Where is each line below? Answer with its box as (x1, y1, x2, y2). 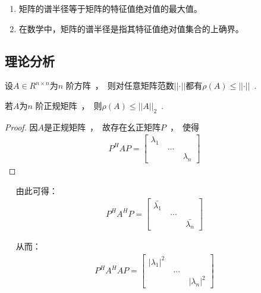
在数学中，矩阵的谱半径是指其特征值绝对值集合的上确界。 (18, 22, 244, 35)
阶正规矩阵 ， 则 (35, 99, 102, 111)
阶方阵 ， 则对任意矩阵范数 (65, 79, 174, 92)
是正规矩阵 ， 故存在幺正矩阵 (44, 120, 161, 133)
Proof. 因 (5, 120, 38, 133)
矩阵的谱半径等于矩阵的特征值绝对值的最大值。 (18, 2, 202, 14)
